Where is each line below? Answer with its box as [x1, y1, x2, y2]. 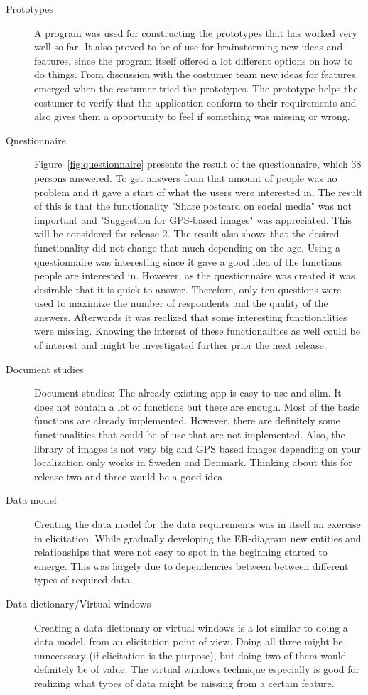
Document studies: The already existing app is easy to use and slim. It [34, 385, 342, 400]
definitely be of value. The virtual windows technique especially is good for [34, 662, 360, 677]
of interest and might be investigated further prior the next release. [34, 338, 327, 352]
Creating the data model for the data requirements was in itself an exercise [34, 517, 361, 531]
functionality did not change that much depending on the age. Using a [34, 239, 341, 254]
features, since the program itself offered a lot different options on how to [34, 53, 353, 68]
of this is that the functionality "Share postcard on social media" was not [34, 198, 352, 213]
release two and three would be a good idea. [34, 468, 226, 483]
